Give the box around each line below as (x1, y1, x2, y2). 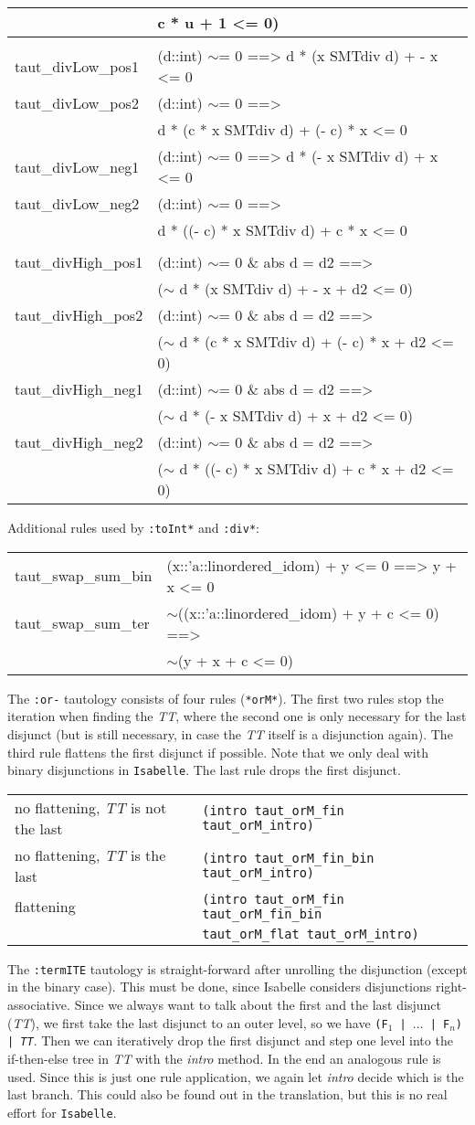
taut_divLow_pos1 (15, 55, 139, 77)
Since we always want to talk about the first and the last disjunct (74, 995, 441, 1014)
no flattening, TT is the (15, 844, 166, 865)
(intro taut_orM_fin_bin (202, 850, 375, 865)
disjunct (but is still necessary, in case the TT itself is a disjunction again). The (7, 724, 453, 743)
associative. (7, 995, 70, 1014)
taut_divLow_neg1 (15, 155, 140, 177)
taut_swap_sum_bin (15, 565, 153, 587)
